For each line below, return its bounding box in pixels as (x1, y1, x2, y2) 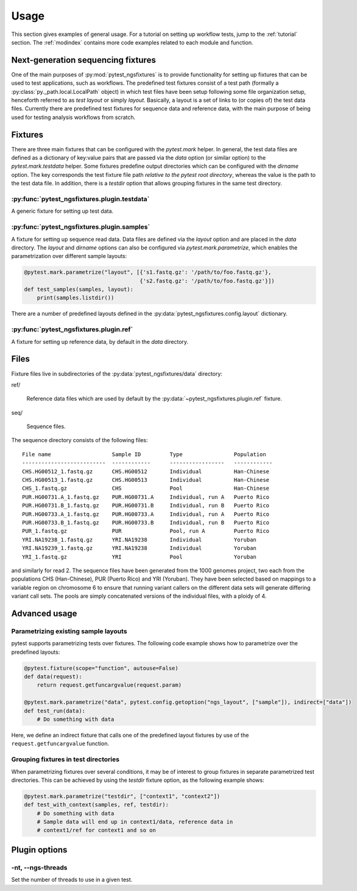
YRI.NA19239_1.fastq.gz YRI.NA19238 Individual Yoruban (22, 545, 257, 552)
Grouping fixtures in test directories (11, 755, 120, 764)
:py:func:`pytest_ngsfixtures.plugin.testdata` (11, 195, 150, 204)
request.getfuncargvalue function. (11, 740, 110, 747)
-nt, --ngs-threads (11, 863, 68, 871)
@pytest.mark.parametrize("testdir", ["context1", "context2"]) (24, 793, 221, 800)
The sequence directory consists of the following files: (11, 437, 148, 444)
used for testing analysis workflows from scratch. (11, 113, 136, 121)
